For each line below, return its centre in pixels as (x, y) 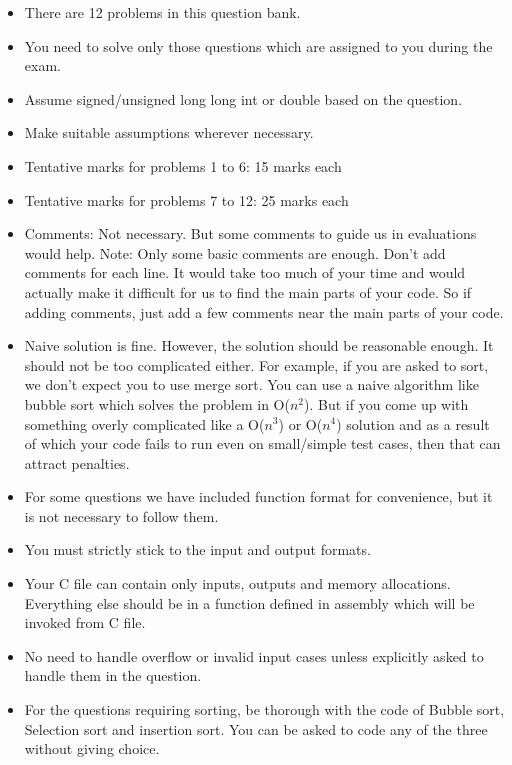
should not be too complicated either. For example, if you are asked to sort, (256, 364)
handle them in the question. (113, 675)
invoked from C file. (85, 622)
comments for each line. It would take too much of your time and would (245, 272)
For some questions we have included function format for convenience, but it (258, 496)
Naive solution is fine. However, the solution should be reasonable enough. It (259, 345)
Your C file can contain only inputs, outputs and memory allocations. (237, 583)
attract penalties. (77, 462)
